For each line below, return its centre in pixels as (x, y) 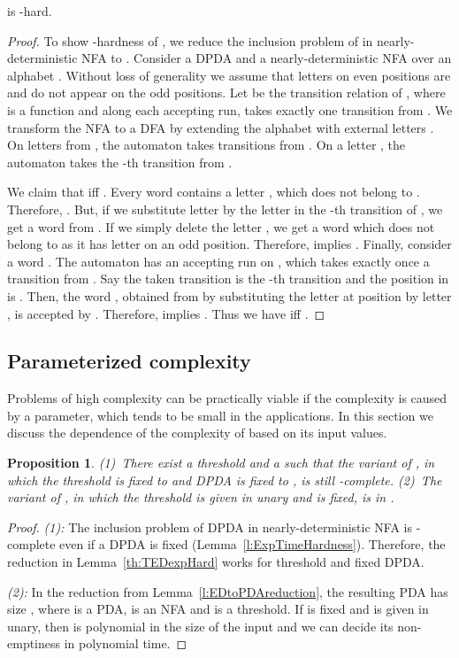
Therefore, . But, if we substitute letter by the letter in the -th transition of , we (225, 209)
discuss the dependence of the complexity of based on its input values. (197, 433)
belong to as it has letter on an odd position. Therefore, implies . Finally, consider (229, 244)
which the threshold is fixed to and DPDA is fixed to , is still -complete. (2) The (225, 480)
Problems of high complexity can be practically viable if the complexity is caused (227, 398)
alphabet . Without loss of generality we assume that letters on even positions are (229, 75)
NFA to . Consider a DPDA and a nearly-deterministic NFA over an (267, 58)
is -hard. (30, 11)
